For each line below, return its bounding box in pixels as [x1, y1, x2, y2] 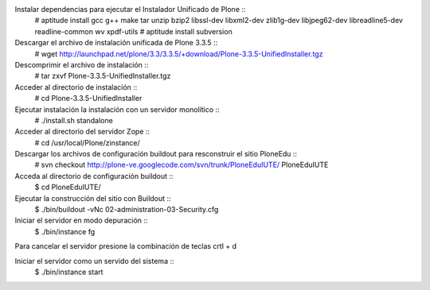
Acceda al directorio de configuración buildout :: [14, 171, 174, 180]
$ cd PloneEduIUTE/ [34, 183, 101, 192]
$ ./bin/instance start [34, 267, 104, 276]
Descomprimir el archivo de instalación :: [14, 60, 149, 69]
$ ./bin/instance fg [34, 226, 96, 236]
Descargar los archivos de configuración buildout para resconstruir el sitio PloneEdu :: [14, 149, 298, 159]
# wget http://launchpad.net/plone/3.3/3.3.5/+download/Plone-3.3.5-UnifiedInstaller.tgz [34, 48, 323, 59]
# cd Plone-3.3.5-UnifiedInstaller [34, 94, 143, 103]
